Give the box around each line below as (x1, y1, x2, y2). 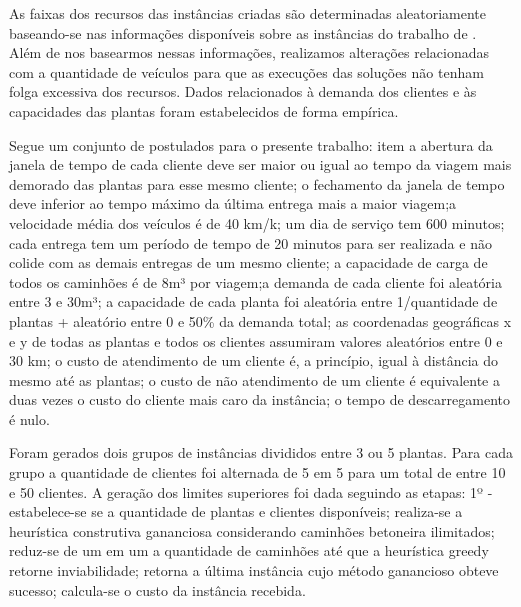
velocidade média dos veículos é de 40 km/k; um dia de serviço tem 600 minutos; (9, 212, 505, 233)
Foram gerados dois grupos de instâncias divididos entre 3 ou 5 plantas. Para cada (9, 442, 513, 463)
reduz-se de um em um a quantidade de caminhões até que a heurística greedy (9, 540, 489, 561)
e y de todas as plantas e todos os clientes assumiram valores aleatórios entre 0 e (9, 330, 503, 351)
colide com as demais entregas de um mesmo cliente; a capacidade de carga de (9, 252, 488, 273)
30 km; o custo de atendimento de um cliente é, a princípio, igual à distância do (9, 350, 499, 371)
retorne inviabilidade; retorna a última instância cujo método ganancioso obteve (9, 560, 499, 581)
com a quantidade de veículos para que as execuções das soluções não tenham (9, 61, 484, 82)
